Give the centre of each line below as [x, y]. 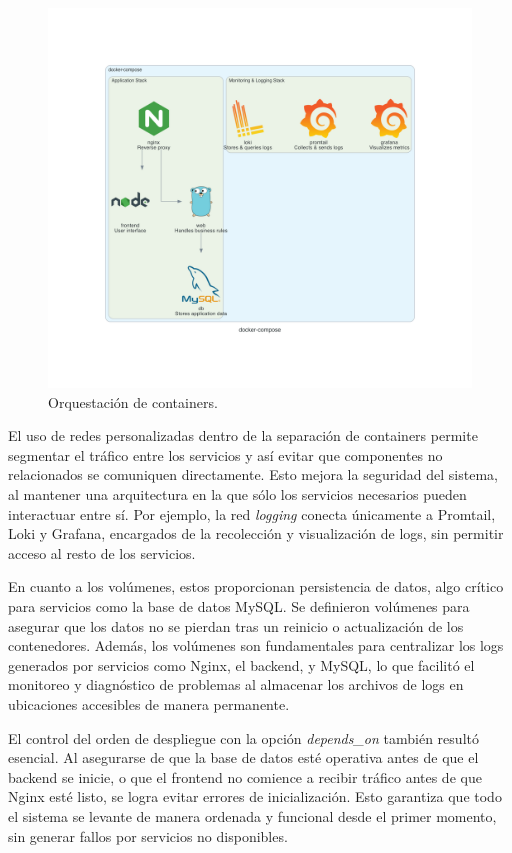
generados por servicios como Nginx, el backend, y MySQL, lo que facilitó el [241, 664]
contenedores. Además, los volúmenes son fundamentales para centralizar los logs [256, 645]
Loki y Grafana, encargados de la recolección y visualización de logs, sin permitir [256, 533]
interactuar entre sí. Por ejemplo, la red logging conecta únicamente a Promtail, [252, 513]
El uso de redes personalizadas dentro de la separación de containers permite [243, 435]
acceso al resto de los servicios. [102, 552]
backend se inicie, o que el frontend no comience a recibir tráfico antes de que [245, 776]
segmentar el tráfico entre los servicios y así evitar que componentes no [225, 454]
